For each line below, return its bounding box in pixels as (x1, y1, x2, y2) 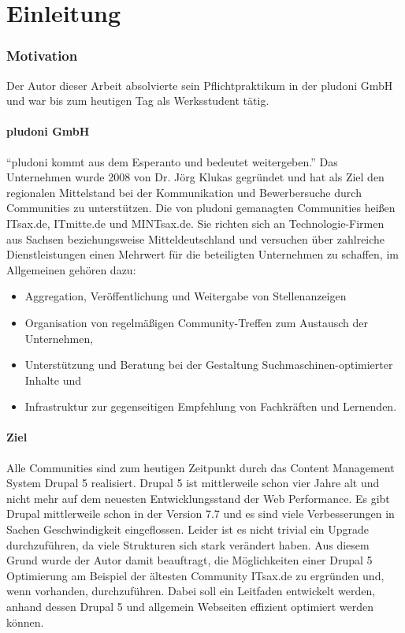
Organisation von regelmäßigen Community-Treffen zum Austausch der (24, 314, 368, 330)
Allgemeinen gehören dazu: (6, 261, 136, 277)
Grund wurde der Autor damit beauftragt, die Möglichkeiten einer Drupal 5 (6, 552, 373, 568)
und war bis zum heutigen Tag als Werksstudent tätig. (6, 92, 269, 109)
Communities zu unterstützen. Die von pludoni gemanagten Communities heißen (6, 199, 396, 216)
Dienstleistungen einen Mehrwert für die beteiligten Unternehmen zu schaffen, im (6, 246, 399, 263)
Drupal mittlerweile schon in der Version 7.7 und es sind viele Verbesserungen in (6, 505, 395, 522)
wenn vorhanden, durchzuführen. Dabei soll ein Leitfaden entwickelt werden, (6, 583, 376, 599)
